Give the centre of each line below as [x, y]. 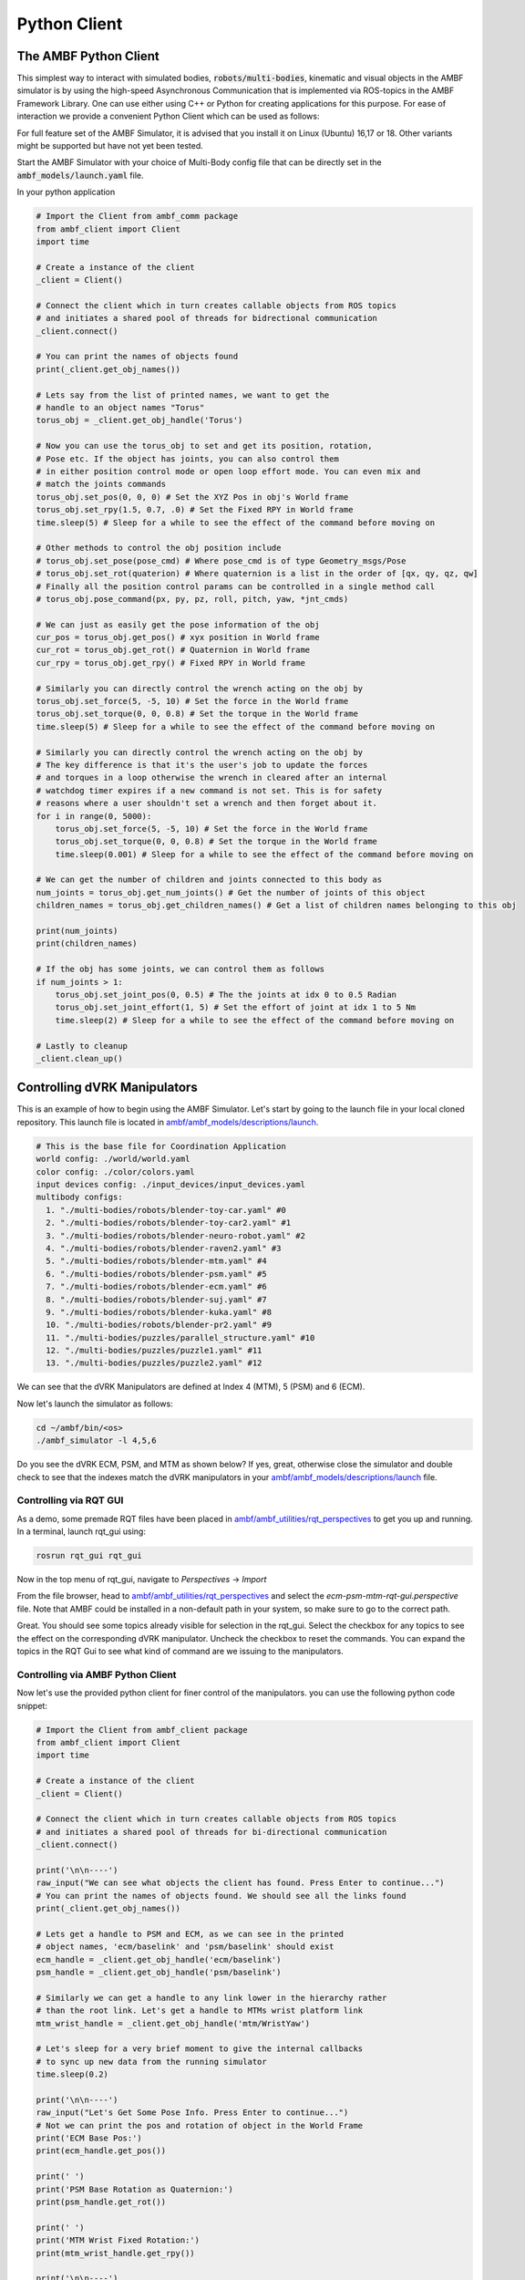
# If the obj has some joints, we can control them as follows [180, 969]
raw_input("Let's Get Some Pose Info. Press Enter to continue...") [192, 2113]
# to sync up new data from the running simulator [152, 2062]
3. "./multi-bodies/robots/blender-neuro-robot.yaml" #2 [175, 1235]
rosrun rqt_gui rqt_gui [89, 1556]
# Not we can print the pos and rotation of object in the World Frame [200, 2125]
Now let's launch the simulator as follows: [95, 1404]
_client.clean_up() [79, 1058]
